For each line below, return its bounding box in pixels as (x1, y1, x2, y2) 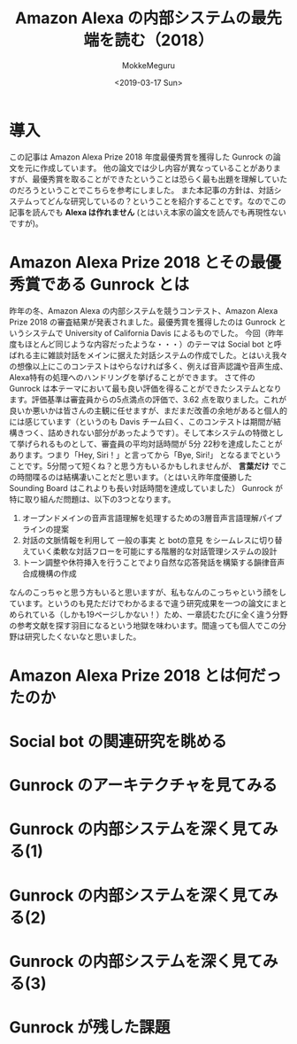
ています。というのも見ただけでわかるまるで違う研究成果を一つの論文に (9, 597, 272, 608)
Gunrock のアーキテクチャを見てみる (9, 775, 278, 796)
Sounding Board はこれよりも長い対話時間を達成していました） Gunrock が (9, 482, 284, 493)
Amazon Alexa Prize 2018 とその (9, 252, 250, 272)
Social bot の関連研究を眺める (9, 732, 227, 752)
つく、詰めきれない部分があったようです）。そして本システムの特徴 (24, 427, 269, 438)
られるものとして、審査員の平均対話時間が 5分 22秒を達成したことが (32, 438, 283, 448)
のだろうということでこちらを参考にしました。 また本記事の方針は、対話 (9, 184, 274, 195)
